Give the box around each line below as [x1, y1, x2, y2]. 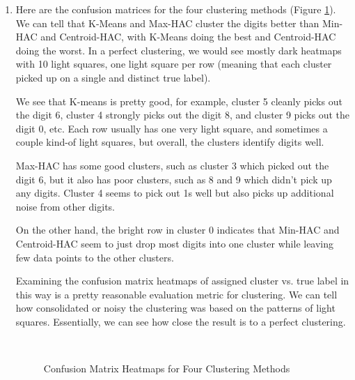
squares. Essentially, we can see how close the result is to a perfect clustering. [15, 314, 346, 328]
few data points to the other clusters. [15, 250, 174, 264]
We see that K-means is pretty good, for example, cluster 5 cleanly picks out [15, 93, 342, 108]
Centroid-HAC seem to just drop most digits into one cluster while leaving [15, 236, 334, 250]
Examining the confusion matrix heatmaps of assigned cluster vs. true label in [15, 273, 349, 288]
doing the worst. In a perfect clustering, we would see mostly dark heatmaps [15, 43, 342, 57]
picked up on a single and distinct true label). [15, 70, 211, 84]
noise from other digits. [15, 199, 115, 213]
